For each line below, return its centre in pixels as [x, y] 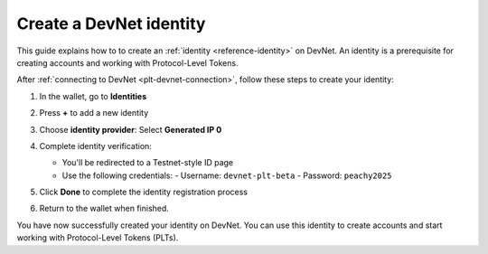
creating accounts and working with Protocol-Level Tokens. [127, 62]
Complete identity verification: [96, 146]
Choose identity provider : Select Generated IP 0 [131, 129]
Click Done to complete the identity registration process [144, 192]
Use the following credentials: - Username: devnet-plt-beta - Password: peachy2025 [227, 175]
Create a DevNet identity [111, 24]
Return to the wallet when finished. [104, 209]
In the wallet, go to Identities [93, 96]
